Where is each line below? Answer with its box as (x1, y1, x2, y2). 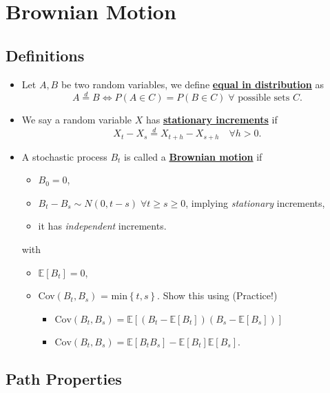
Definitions (6, 44, 85, 65)
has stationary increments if (145, 112, 278, 127)
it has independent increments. (38, 219, 167, 233)
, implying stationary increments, (185, 195, 325, 210)
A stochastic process (21, 149, 107, 163)
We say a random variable (21, 112, 132, 127)
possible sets (238, 93, 290, 103)
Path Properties (6, 367, 122, 389)
